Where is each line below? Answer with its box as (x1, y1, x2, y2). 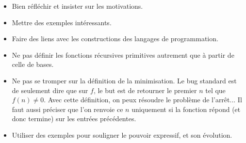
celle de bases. (12, 59, 54, 69)
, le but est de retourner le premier (93, 85, 197, 95)
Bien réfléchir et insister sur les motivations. (12, 1, 143, 11)
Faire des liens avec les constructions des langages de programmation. (12, 33, 218, 44)
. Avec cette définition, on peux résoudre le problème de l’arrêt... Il (44, 95, 242, 105)
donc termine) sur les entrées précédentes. (12, 113, 136, 124)
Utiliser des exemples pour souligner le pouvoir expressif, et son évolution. (12, 129, 232, 140)
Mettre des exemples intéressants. (12, 17, 112, 27)
